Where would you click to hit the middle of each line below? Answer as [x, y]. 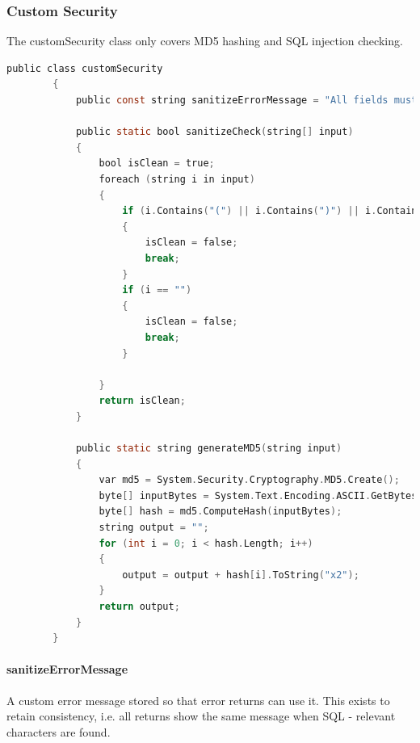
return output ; [139, 607]
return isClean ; [142, 401]
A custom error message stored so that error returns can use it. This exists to [198, 700]
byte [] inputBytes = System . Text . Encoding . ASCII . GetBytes [258, 495]
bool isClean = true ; [157, 164]
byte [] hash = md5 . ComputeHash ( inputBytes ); [220, 512]
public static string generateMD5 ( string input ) [209, 449]
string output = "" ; [154, 528]
